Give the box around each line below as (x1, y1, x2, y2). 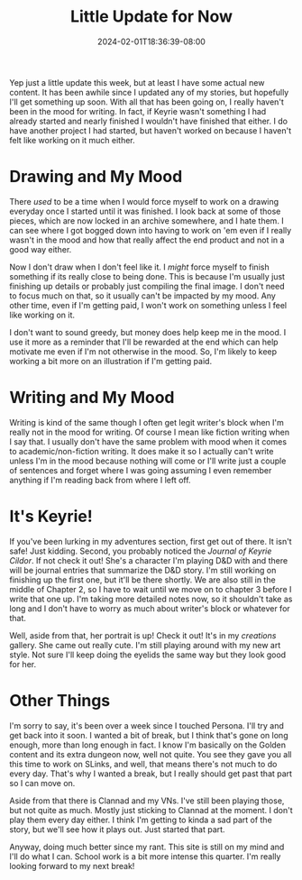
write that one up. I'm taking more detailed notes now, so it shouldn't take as (9, 593, 293, 604)
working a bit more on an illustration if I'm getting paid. (9, 355, 213, 366)
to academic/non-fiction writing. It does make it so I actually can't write (9, 445, 274, 456)
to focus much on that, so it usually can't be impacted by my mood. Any (9, 290, 277, 301)
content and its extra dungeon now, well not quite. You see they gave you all (9, 748, 292, 759)
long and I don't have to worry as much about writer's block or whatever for (9, 602, 290, 614)
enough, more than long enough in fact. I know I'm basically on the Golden (9, 739, 287, 750)
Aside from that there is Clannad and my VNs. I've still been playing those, (9, 795, 285, 806)
